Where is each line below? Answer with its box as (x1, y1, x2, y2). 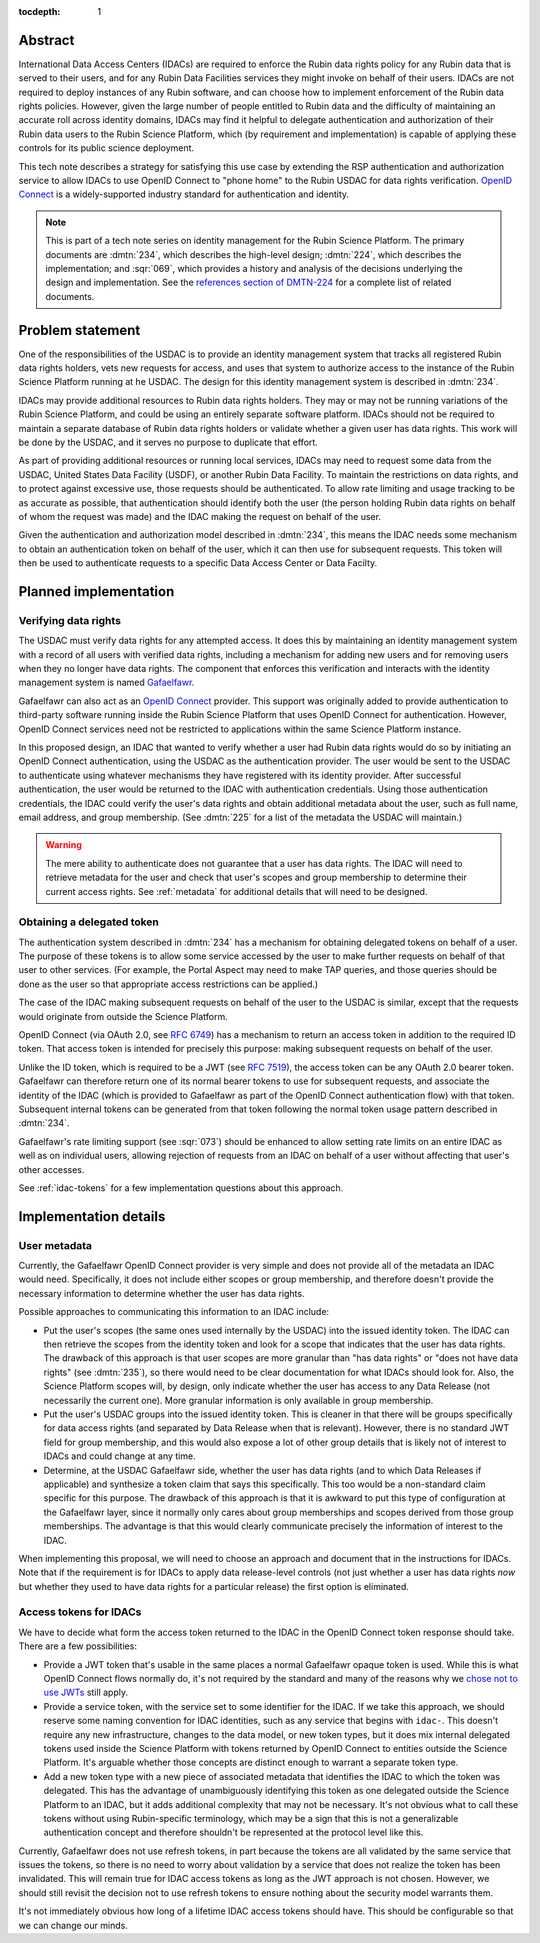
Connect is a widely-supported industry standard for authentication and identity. (18, 188, 350, 200)
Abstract (18, 31, 75, 49)
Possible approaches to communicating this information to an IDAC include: (18, 1306, 330, 1318)
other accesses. (18, 1163, 85, 1175)
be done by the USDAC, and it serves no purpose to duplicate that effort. (18, 436, 319, 449)
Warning (45, 839, 82, 851)
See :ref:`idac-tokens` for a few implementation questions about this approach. (18, 1181, 344, 1194)
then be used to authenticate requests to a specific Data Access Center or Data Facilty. (18, 557, 378, 569)
